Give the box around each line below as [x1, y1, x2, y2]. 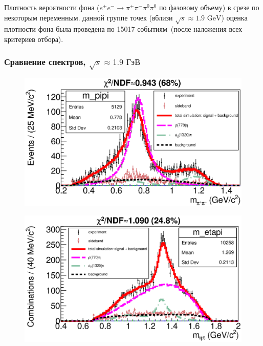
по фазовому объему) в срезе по [159, 2, 259, 12]
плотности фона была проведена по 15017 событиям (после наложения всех [4, 24, 243, 34]
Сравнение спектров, [4, 55, 86, 68]
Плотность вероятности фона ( [4, 2, 100, 12]
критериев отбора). [4, 33, 63, 44]
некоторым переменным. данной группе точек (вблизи [4, 12, 173, 23]
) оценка [221, 12, 248, 23]
